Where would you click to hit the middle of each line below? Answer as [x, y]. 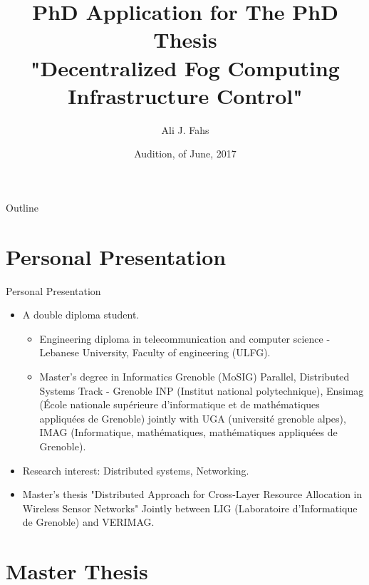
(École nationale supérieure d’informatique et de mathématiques [180, 404]
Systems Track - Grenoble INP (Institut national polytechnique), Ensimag [202, 390]
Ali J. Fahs [185, 129]
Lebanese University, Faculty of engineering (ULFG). [155, 352]
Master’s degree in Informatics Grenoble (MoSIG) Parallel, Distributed [194, 376]
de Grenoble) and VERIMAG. [88, 522]
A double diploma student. [81, 315]
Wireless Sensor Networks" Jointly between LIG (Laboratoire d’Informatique [190, 508]
